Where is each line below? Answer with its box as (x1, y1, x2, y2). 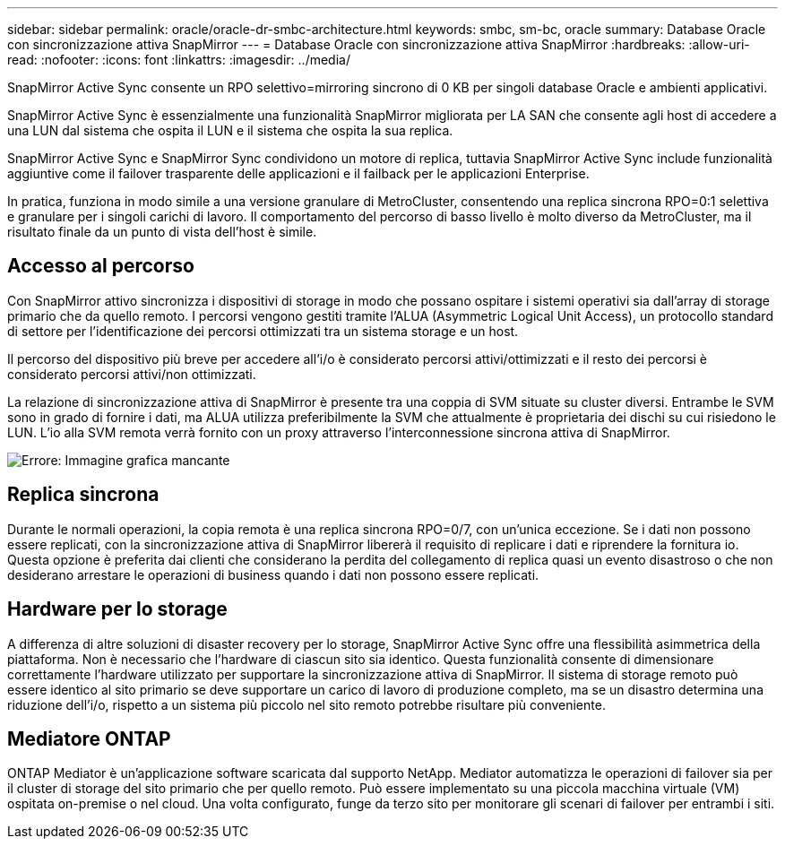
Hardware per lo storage (7, 598, 228, 621)
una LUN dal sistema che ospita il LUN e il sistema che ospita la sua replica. (7, 123, 453, 138)
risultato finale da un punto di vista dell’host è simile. (7, 224, 317, 239)
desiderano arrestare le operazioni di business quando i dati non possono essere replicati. (7, 566, 539, 583)
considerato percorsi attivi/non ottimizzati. (7, 366, 256, 382)
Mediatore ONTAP (7, 727, 171, 750)
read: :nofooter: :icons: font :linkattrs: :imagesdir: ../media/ (7, 52, 350, 67)
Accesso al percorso (7, 255, 194, 278)
